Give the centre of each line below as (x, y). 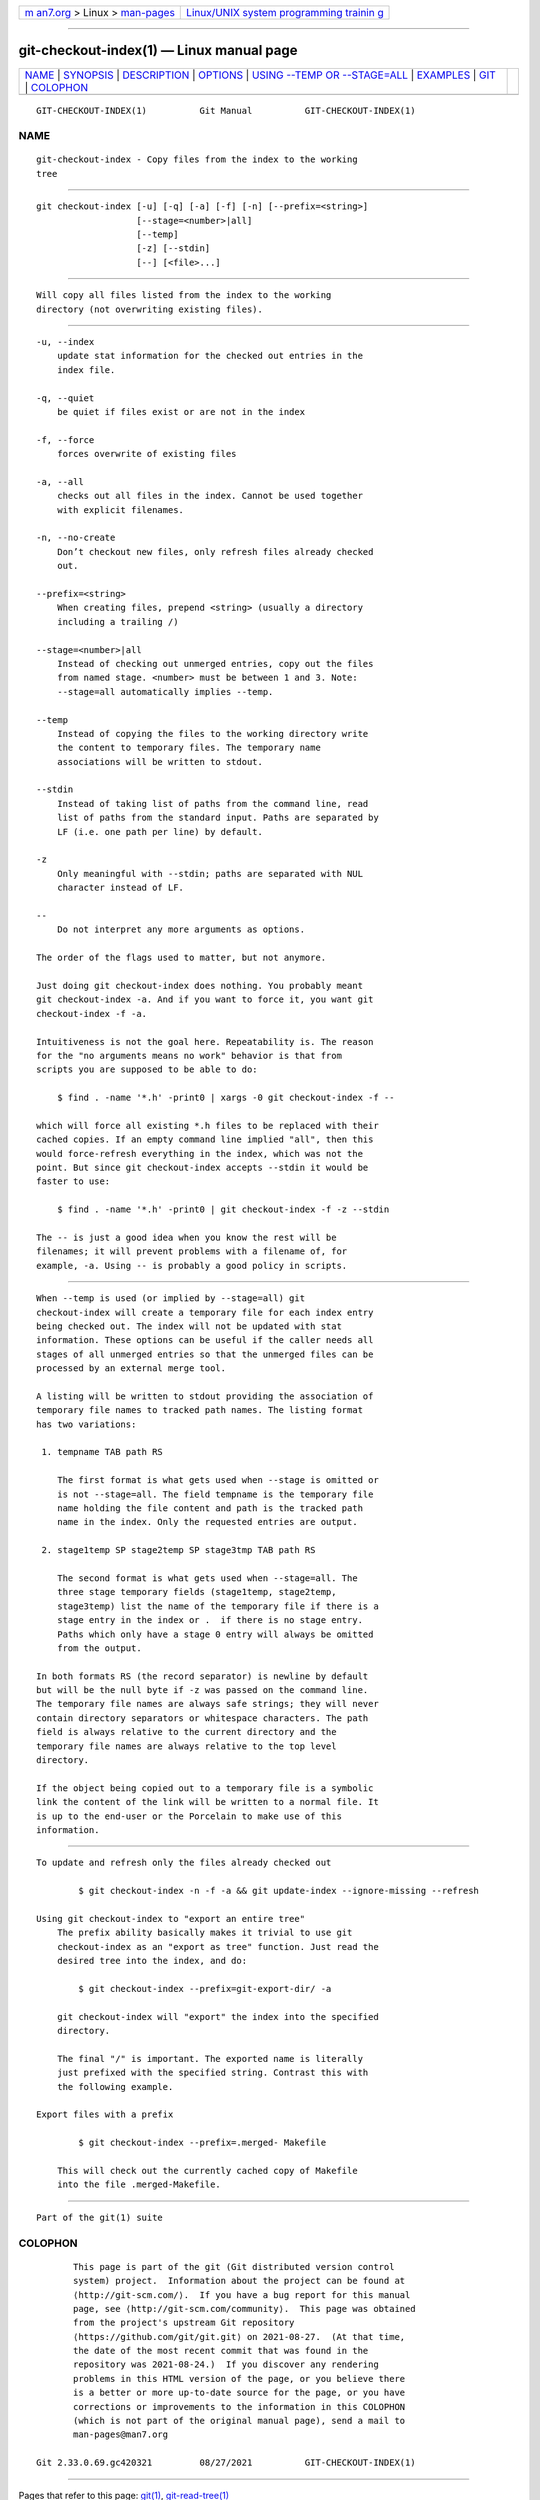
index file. (86, 369)
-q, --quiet (65, 398)
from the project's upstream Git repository (184, 2323)
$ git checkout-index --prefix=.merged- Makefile (202, 2143)
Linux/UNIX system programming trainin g (285, 12)
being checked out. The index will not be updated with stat (189, 1326)
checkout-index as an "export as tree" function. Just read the (217, 1946)
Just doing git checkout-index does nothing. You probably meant (200, 985)
